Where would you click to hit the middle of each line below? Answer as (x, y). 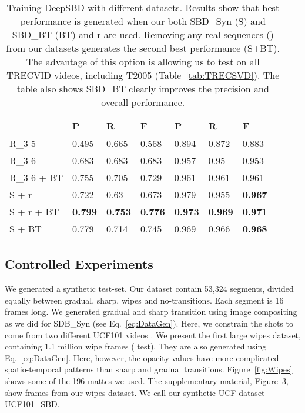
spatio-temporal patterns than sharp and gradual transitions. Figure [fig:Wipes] (149, 369)
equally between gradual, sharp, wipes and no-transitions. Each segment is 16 (144, 300)
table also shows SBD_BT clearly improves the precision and (143, 89)
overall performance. (143, 102)
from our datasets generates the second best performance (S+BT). (143, 48)
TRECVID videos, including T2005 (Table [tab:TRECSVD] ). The (143, 75)
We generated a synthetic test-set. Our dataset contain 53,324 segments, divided (149, 289)
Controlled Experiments (79, 264)
